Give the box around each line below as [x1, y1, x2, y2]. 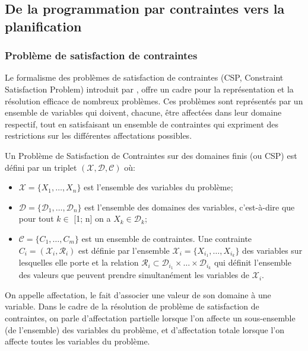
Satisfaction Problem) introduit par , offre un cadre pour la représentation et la [5, 82, 294, 95]
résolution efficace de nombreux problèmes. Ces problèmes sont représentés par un [5, 94, 303, 107]
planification [5, 17, 82, 35]
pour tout [18, 212, 54, 225]
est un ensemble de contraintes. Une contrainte [81, 232, 252, 244]
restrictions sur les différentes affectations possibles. [5, 129, 192, 142]
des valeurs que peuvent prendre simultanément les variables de [18, 269, 250, 281]
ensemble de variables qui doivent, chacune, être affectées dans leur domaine [5, 106, 282, 119]
